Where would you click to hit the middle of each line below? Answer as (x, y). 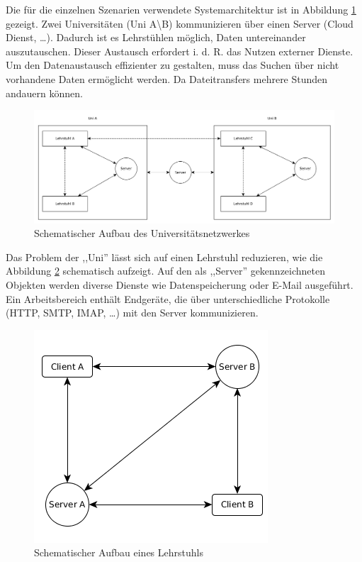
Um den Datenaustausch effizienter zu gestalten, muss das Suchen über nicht (172, 65)
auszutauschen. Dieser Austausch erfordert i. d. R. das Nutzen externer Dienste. (180, 51)
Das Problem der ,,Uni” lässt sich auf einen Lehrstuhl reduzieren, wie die (164, 257)
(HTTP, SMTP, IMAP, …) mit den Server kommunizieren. (132, 313)
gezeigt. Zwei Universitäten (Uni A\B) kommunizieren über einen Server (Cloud (180, 23)
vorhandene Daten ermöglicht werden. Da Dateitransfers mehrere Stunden (167, 78)
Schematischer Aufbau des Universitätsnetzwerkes (142, 233)
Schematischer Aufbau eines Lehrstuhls (119, 552)
